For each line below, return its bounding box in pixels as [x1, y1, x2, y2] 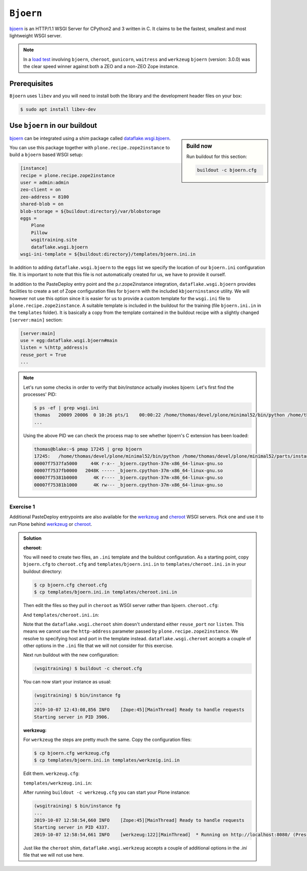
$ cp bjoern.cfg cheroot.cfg [34, 582, 107, 588]
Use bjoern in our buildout [9, 121, 97, 130]
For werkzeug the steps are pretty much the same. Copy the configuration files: [23, 736, 192, 743]
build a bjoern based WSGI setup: [9, 151, 83, 158]
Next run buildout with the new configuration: [23, 652, 119, 658]
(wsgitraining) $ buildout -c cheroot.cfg [34, 665, 142, 672]
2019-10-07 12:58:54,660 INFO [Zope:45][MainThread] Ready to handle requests [34, 817, 245, 823]
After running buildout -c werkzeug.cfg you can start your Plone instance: [23, 789, 190, 795]
